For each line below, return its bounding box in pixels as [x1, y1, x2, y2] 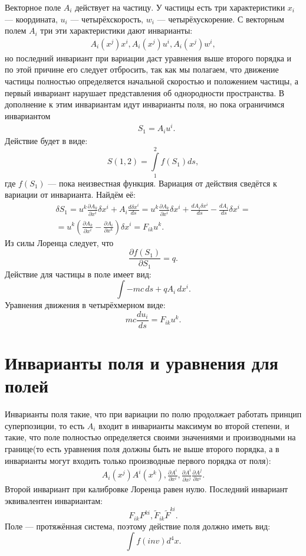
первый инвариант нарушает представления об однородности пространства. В [5, 86, 285, 99]
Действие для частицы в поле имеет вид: [5, 267, 152, 280]
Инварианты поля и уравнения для [5, 351, 278, 375]
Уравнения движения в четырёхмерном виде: [5, 299, 166, 311]
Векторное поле [5, 1, 61, 13]
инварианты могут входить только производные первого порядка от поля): [5, 454, 271, 466]
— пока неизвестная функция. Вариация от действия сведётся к [48, 176, 277, 189]
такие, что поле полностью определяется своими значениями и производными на [5, 431, 296, 443]
